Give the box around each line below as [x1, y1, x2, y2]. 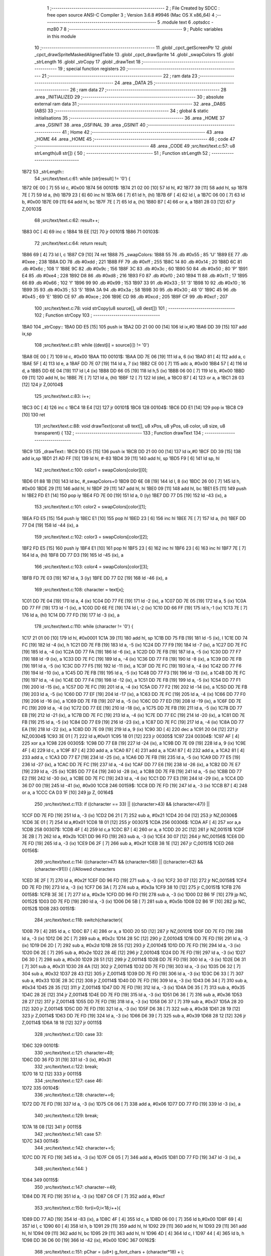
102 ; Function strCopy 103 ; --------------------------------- [34, 312, 160, 319]
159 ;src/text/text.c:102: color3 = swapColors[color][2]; [34, 534, 149, 540]
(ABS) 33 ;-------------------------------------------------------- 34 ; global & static [34, 108, 209, 114]
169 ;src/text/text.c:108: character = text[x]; [34, 586, 124, 592]
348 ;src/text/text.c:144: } [34, 1166, 88, 1172]
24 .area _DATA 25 [114, 79, 153, 85]
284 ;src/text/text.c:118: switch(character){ [34, 917, 123, 923]
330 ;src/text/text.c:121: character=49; [34, 1050, 114, 1056]
